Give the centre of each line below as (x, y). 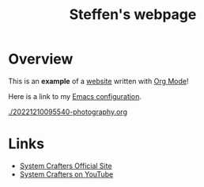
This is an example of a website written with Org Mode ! (98, 81)
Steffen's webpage (133, 15)
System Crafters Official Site (66, 166)
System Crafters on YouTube (66, 174)
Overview (41, 59)
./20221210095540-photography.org (68, 112)
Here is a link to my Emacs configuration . (75, 96)
